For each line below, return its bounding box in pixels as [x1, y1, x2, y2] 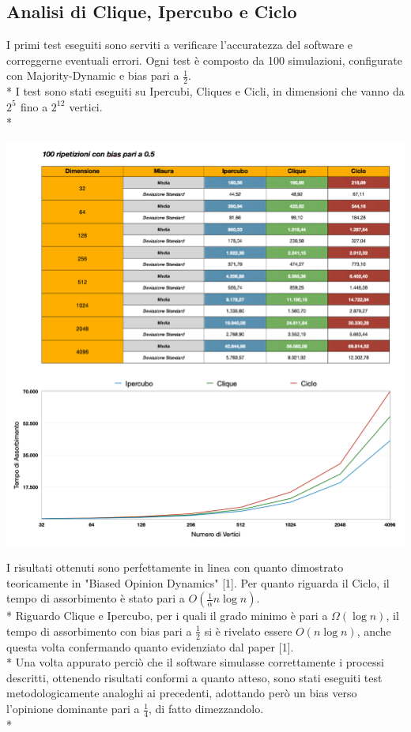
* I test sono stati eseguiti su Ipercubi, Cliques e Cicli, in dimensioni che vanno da [6, 83, 405, 99]
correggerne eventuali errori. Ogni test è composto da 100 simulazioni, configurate [6, 51, 402, 68]
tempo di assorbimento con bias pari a [6, 622, 192, 639]
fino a [20, 98, 48, 114]
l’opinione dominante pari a [6, 700, 140, 717]
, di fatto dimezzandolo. [149, 700, 264, 717]
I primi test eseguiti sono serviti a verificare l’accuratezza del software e [6, 36, 353, 53]
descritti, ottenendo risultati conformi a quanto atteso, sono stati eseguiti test [6, 669, 383, 685]
